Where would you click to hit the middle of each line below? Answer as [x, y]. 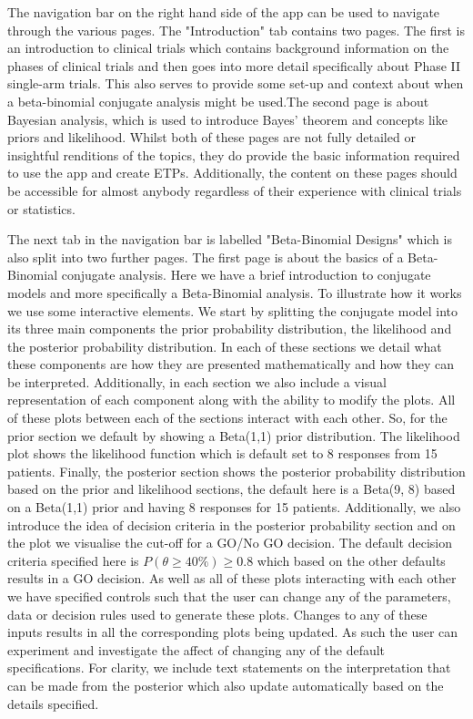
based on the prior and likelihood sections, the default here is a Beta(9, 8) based [231, 489]
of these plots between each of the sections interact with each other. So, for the [227, 418]
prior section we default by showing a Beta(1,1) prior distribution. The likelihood [234, 435]
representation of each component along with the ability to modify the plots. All [231, 400]
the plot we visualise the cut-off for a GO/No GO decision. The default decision [230, 543]
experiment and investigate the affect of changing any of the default [196, 649]
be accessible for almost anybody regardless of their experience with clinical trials [235, 190]
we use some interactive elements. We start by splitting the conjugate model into [233, 310]
